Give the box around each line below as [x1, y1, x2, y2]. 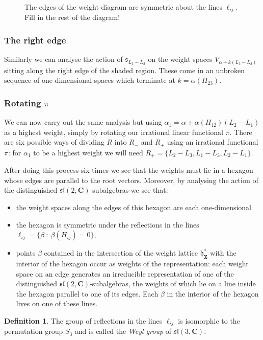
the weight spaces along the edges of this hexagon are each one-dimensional [16, 202, 251, 213]
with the [210, 247, 236, 258]
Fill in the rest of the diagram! [24, 12, 120, 22]
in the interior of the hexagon [167, 288, 259, 299]
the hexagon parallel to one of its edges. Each [16, 288, 159, 299]
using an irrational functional [167, 137, 258, 147]
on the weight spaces [148, 54, 213, 64]
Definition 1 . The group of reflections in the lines [4, 315, 163, 326]
